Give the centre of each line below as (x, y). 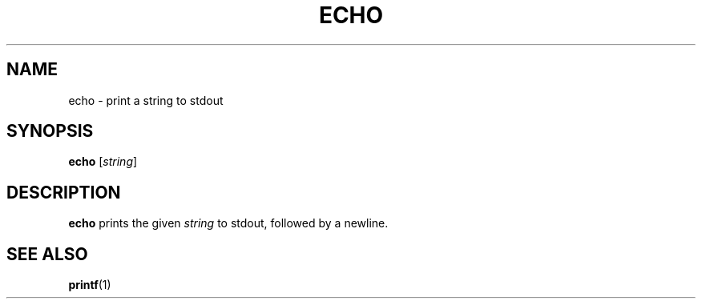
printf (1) (90, 285)
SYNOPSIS (50, 131)
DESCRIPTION (64, 192)
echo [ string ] (103, 162)
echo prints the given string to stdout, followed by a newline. (228, 223)
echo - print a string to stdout (146, 100)
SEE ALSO (47, 254)
